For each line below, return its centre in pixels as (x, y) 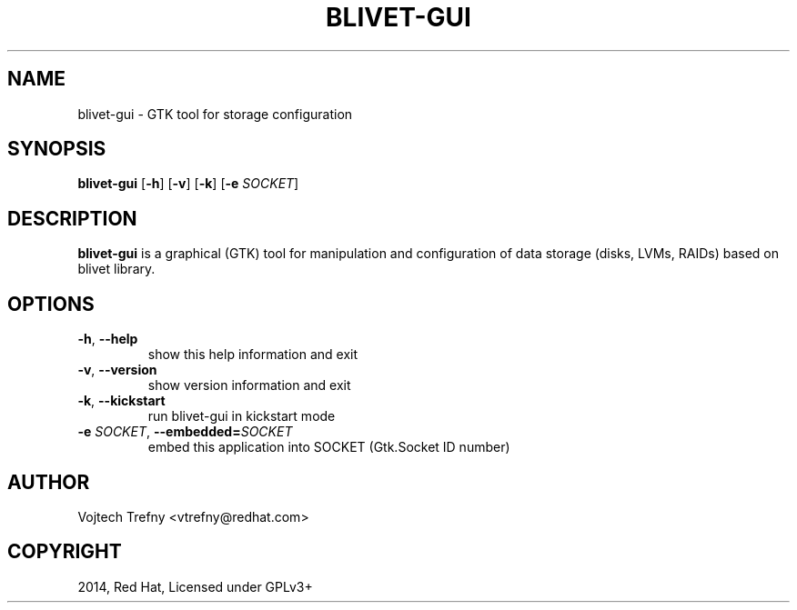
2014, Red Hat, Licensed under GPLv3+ (195, 586)
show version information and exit (249, 385)
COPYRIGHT (65, 552)
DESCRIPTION (72, 218)
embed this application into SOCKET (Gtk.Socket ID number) (329, 447)
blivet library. (116, 269)
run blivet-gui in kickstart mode (242, 416)
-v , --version (117, 370)
